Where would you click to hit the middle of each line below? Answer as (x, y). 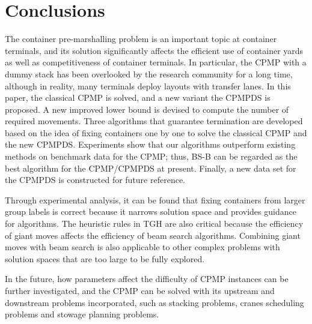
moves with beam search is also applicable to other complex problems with (142, 247)
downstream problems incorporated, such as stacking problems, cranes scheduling (154, 302)
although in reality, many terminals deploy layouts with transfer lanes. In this (148, 85)
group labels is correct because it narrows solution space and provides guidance (151, 211)
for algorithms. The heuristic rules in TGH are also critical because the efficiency (154, 223)
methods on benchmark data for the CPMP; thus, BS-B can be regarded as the (151, 156)
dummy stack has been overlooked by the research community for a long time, (149, 73)
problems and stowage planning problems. (82, 314)
